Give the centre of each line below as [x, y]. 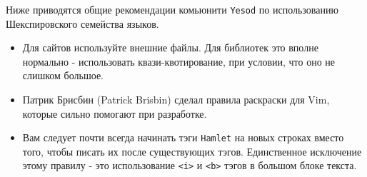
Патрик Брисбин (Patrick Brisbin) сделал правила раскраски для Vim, [176, 100]
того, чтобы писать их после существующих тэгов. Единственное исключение [192, 151]
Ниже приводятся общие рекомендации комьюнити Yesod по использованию [172, 9]
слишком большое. [63, 75]
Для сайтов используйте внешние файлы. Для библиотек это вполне [170, 47]
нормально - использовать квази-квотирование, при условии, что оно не [179, 61]
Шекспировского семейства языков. [82, 23]
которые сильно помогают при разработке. [115, 113]
